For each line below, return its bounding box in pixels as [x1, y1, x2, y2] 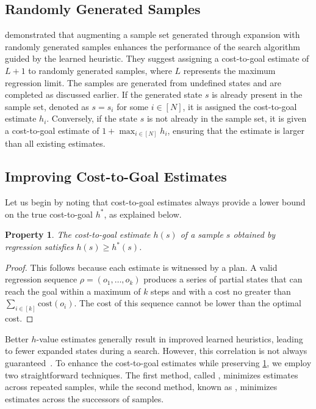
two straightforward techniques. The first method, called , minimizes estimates [5, 368, 298, 381]
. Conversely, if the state [46, 112, 138, 125]
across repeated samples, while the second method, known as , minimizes [5, 380, 278, 393]
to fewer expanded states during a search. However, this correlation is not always [5, 344, 307, 357]
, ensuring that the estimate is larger [167, 123, 304, 136]
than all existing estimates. [5, 137, 106, 150]
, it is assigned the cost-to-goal [182, 100, 297, 112]
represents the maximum [183, 64, 276, 76]
